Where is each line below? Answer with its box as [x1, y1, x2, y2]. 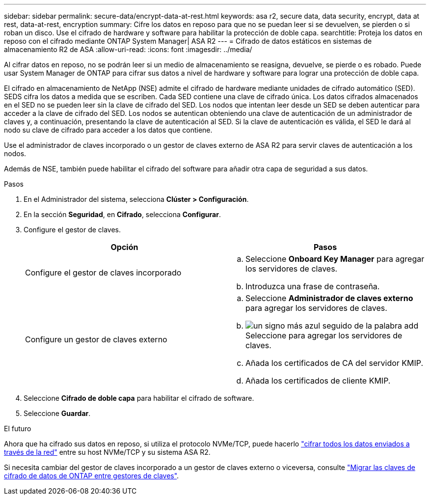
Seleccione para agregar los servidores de [245, 331, 403, 340]
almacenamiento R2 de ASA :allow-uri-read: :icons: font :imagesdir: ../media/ [4, 45, 252, 54]
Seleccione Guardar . [24, 409, 91, 417]
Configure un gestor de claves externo [25, 334, 167, 344]
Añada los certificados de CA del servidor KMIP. [245, 358, 424, 368]
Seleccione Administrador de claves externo [245, 293, 413, 303]
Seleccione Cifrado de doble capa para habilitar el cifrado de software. [24, 394, 254, 402]
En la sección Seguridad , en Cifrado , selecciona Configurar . [24, 210, 221, 219]
